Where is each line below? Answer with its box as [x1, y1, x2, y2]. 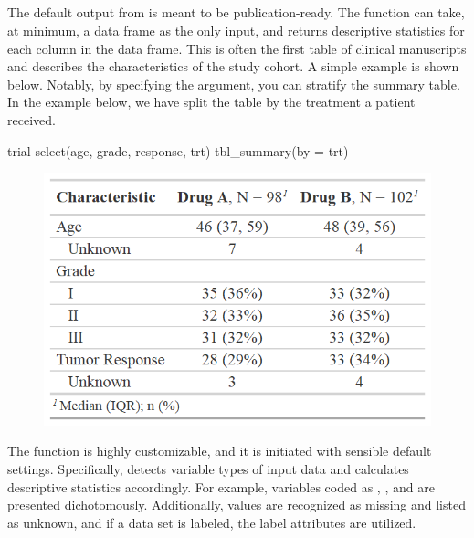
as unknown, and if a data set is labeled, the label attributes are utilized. [7, 512, 416, 532]
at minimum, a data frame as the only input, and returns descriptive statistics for [7, 20, 465, 39]
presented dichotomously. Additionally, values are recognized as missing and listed [7, 495, 466, 514]
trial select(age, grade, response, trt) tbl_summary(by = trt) [7, 141, 349, 160]
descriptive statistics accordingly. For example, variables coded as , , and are [7, 477, 435, 496]
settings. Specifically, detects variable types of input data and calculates [7, 459, 409, 478]
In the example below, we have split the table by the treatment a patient [7, 92, 416, 111]
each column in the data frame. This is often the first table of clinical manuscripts [7, 38, 467, 58]
